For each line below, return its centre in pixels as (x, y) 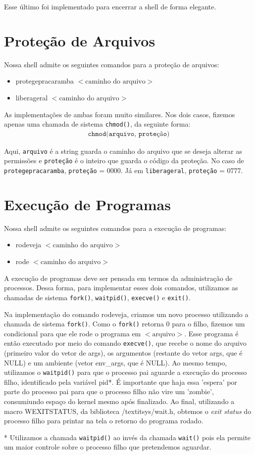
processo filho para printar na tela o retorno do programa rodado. (104, 421)
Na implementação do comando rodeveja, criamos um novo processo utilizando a (126, 314)
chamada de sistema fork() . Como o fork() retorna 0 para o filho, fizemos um (125, 324)
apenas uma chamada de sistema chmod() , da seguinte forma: (97, 124)
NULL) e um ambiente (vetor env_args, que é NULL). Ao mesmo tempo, (116, 362)
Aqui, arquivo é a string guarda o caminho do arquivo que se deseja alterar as (123, 151)
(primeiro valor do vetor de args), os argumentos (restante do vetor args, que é (123, 353)
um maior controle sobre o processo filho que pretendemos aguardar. (108, 447)
